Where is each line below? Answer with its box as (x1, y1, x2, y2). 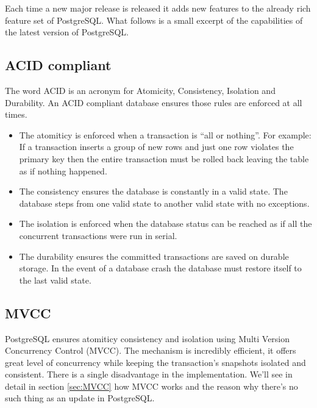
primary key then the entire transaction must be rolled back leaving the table (19, 152, 309, 165)
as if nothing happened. (19, 164, 107, 177)
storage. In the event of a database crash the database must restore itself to (19, 262, 302, 274)
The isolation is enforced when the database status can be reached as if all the (19, 217, 312, 230)
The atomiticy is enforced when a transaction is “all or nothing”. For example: (19, 128, 312, 141)
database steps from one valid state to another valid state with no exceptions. (19, 196, 310, 209)
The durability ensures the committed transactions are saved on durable (19, 249, 289, 262)
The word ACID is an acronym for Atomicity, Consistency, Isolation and (5, 84, 276, 96)
